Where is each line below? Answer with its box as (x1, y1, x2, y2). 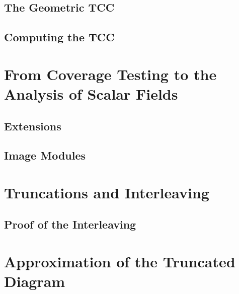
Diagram (4, 271, 65, 291)
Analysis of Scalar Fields (4, 83, 178, 104)
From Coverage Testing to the (4, 63, 217, 84)
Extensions (4, 118, 61, 133)
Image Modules (4, 148, 86, 163)
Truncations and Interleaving (4, 182, 209, 202)
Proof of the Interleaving (4, 216, 136, 232)
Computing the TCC (4, 29, 115, 45)
